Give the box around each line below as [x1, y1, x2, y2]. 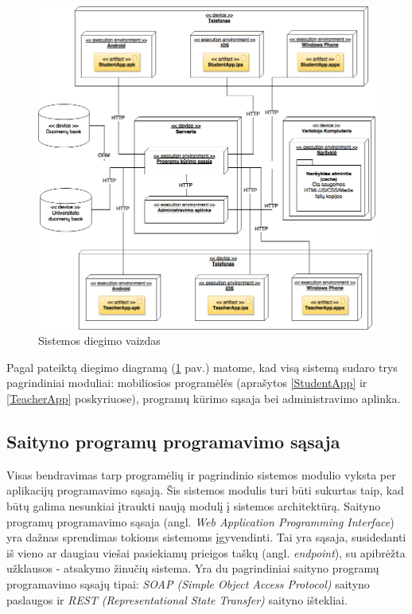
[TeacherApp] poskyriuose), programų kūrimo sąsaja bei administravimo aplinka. [6, 389, 401, 406]
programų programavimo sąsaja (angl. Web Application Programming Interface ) [6, 513, 395, 530]
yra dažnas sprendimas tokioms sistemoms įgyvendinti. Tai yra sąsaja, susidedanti [6, 529, 406, 546]
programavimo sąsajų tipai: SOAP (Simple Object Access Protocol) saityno [6, 575, 370, 592]
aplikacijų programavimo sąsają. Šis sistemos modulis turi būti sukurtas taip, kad [6, 482, 404, 499]
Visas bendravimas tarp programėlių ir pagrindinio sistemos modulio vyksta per [6, 466, 396, 483]
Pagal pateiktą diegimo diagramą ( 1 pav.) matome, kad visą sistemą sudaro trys [6, 358, 398, 375]
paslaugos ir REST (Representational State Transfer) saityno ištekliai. [6, 591, 348, 608]
